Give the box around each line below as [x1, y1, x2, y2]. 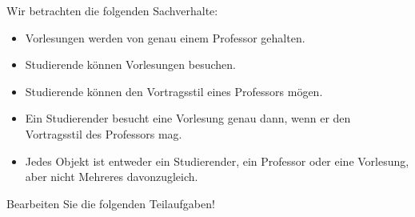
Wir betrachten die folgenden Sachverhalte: [6, 2, 218, 18]
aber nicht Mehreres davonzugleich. [25, 168, 198, 185]
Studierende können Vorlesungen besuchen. [25, 56, 236, 73]
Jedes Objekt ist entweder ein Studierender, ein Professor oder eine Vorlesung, [25, 152, 409, 169]
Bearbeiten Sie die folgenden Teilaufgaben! [6, 195, 215, 211]
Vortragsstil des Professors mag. [25, 125, 182, 142]
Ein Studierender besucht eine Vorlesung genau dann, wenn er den [25, 110, 351, 127]
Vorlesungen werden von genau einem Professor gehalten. [25, 29, 305, 46]
